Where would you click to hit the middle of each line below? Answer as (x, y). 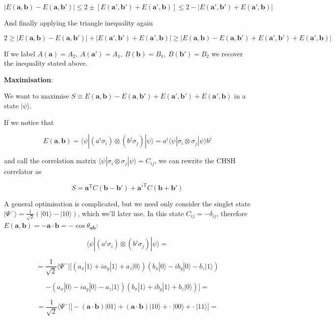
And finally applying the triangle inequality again (78, 23)
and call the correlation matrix (50, 160)
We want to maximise (37, 96)
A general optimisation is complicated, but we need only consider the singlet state (127, 204)
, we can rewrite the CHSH (195, 160)
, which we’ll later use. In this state (131, 213)
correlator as (23, 171)
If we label (20, 53)
